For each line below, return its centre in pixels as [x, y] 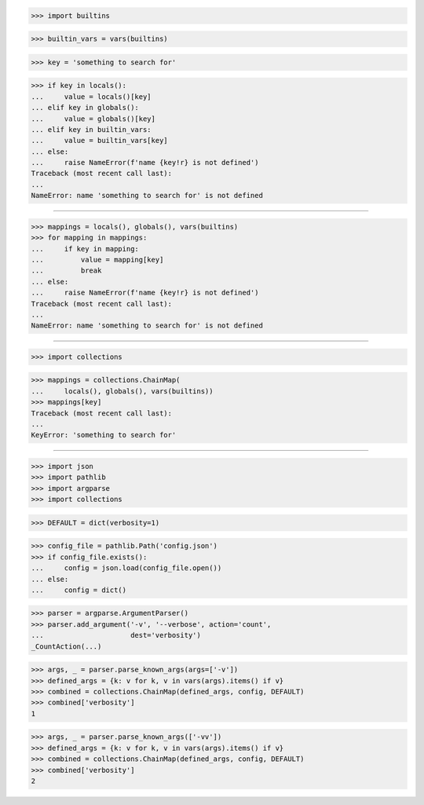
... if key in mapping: [85, 249]
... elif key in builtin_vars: [91, 129]
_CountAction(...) [66, 646]
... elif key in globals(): [85, 108]
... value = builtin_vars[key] [99, 141]
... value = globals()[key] [93, 119]
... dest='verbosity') [116, 635]
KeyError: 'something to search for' [104, 435]
